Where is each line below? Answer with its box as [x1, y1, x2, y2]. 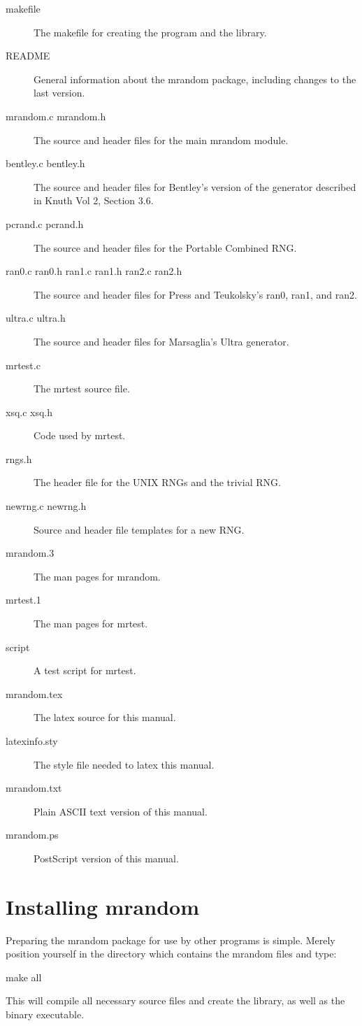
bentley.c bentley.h [6, 156, 85, 171]
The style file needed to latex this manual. [34, 757, 215, 771]
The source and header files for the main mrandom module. [34, 132, 289, 147]
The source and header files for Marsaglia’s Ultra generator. [34, 334, 289, 348]
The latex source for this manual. [34, 710, 176, 725]
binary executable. [6, 1007, 85, 1022]
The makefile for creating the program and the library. [34, 24, 267, 39]
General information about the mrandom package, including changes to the [34, 71, 356, 86]
